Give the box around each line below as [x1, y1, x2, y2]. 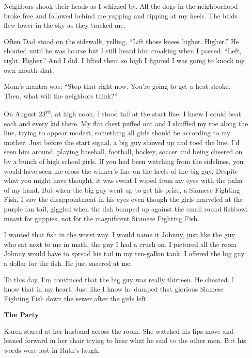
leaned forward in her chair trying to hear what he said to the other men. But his [4, 335, 246, 345]
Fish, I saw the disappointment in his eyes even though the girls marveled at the [4, 194, 243, 204]
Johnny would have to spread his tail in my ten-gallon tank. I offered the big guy [4, 248, 245, 259]
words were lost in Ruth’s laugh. [4, 345, 100, 355]
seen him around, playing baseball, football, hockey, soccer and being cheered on [4, 146, 243, 157]
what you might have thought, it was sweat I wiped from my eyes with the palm [4, 175, 243, 185]
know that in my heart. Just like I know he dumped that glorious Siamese [4, 284, 224, 294]
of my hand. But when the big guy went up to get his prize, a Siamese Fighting [4, 184, 240, 195]
